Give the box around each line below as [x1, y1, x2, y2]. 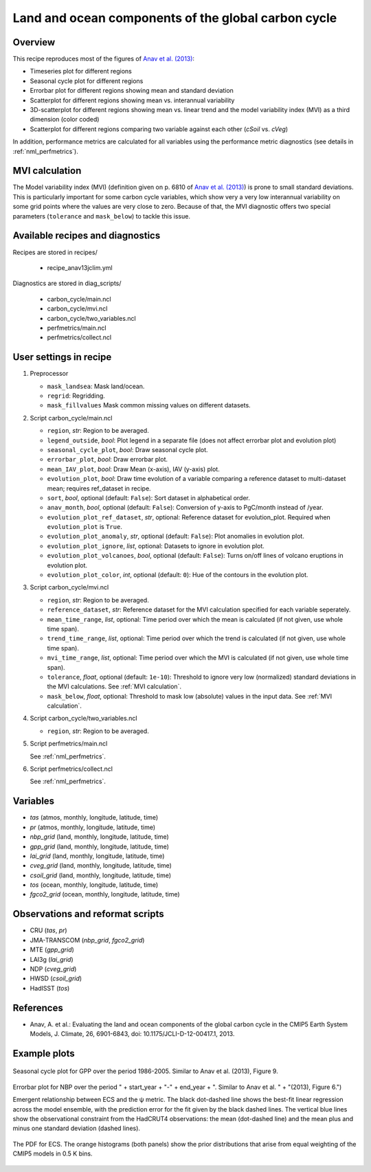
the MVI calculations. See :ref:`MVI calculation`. [47, 682, 182, 690]
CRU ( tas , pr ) [30, 926, 68, 934]
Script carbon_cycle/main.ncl [30, 414, 113, 422]
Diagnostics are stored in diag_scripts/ [12, 279, 122, 288]
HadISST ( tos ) [30, 984, 70, 992]
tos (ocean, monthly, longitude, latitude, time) [30, 881, 159, 889]
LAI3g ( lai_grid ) [30, 955, 74, 963]
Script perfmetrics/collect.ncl [30, 765, 113, 773]
